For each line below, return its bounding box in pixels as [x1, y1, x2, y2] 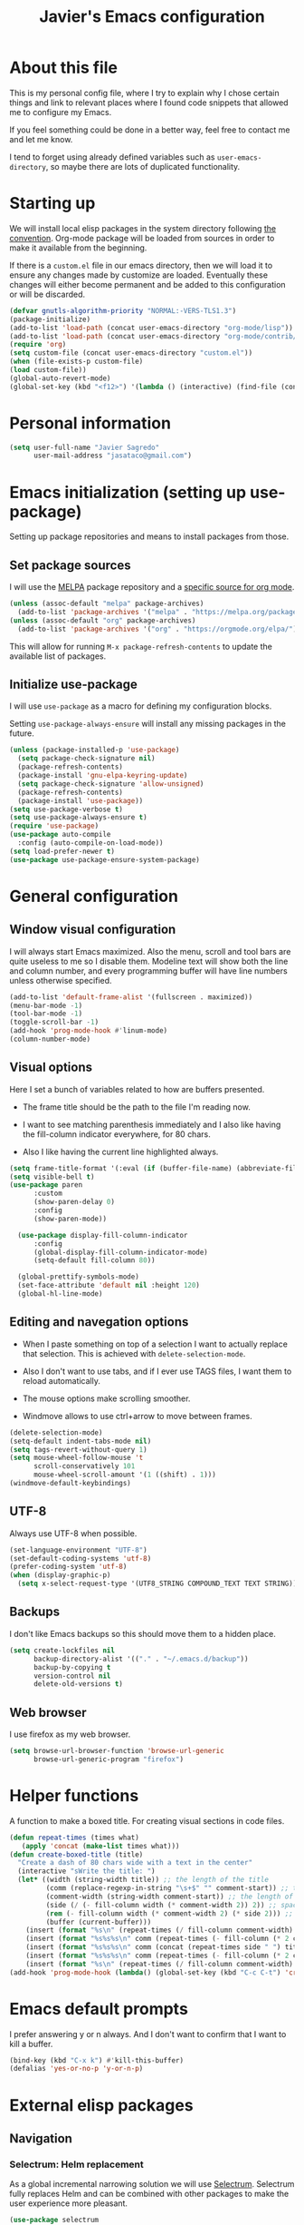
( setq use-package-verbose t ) [9, 805, 124, 814]
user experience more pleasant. [9, 2198, 128, 2209]
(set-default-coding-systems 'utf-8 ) [9, 1554, 152, 1563]
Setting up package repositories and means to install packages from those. [9, 531, 290, 542]
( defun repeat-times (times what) [9, 1833, 140, 1842]
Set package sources [9, 557, 131, 573]
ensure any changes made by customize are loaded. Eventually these [9, 270, 269, 280]
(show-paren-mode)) [33, 1214, 107, 1223]
